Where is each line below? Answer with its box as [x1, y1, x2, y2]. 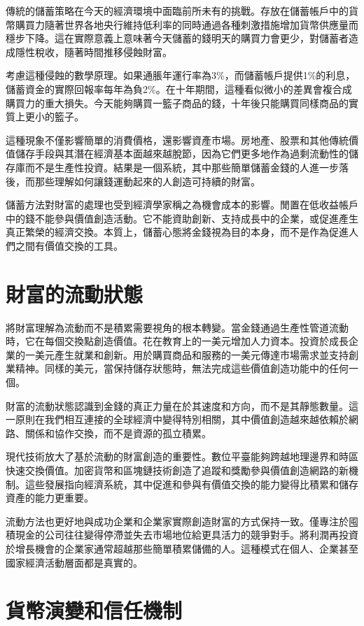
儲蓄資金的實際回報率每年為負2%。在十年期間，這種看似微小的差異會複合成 [6, 81, 352, 96]
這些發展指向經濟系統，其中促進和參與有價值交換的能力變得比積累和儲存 [24, 476, 358, 491]
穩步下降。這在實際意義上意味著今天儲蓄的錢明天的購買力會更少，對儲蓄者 [6, 31, 349, 45]
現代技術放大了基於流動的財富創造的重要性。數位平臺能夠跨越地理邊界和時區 [6, 449, 358, 464]
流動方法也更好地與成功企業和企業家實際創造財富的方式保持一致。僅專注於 [6, 513, 349, 528]
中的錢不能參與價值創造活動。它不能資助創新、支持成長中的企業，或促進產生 [6, 211, 358, 225]
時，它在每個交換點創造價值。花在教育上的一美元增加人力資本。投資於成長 [6, 334, 349, 348]
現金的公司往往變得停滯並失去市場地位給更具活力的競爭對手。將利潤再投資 [15, 527, 358, 542]
